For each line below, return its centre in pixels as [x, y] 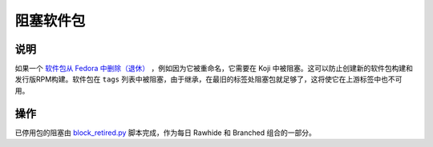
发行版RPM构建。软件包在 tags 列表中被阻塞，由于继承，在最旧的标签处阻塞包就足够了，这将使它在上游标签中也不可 [208, 79]
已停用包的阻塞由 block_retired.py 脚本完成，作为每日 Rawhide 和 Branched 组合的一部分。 [165, 133]
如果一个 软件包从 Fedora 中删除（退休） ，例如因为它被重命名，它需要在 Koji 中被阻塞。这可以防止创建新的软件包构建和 [214, 69]
